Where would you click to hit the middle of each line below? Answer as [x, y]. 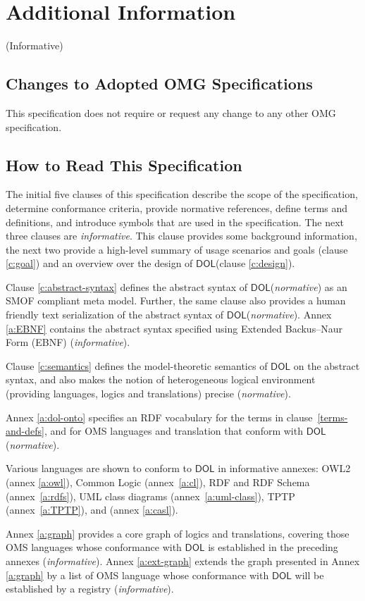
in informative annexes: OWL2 [284, 468]
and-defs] [25, 431]
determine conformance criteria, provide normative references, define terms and [177, 207]
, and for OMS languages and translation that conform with [173, 431]
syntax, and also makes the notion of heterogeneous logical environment [161, 379]
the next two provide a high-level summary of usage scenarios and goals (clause [177, 249]
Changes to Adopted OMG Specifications [159, 83]
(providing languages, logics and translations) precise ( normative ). [148, 394]
